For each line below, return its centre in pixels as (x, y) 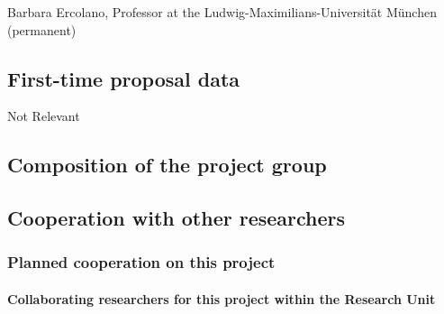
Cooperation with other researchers (177, 218)
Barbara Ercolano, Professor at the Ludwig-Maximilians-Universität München (222, 12)
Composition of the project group (167, 165)
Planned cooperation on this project (141, 262)
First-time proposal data (124, 78)
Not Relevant (44, 116)
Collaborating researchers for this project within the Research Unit (222, 298)
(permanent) (42, 29)
